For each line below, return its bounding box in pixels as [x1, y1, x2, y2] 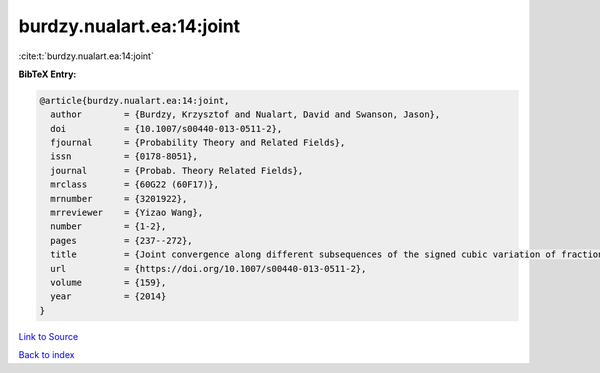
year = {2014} [50, 291, 167, 302]
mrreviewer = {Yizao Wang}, [50, 207, 204, 219]
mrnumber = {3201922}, [50, 193, 188, 204]
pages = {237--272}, [50, 235, 194, 246]
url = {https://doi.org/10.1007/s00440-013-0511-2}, [50, 263, 367, 274]
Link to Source [18, 330, 79, 342]
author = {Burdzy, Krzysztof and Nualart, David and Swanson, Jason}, [50, 109, 441, 120]
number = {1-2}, [50, 221, 167, 232]
